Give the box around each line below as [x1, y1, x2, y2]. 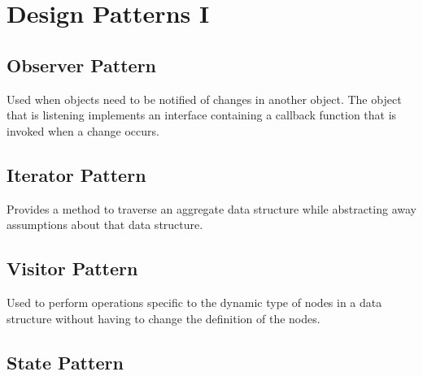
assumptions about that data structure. [7, 216, 203, 233]
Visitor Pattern [7, 256, 138, 281]
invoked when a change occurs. [7, 122, 159, 139]
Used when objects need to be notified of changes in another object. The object [7, 90, 402, 107]
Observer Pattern [7, 52, 157, 77]
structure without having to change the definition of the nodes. [7, 309, 321, 326]
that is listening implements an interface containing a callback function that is [7, 106, 397, 123]
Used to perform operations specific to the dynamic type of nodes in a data [7, 293, 382, 310]
